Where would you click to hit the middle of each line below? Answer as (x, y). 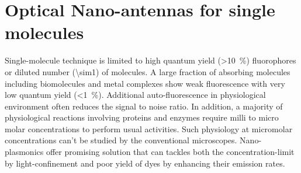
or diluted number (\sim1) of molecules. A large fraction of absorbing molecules (148, 71)
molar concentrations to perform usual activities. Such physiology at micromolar (149, 128)
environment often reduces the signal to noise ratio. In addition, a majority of (144, 106)
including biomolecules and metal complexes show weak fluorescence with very (145, 83)
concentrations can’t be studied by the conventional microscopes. (121, 140)
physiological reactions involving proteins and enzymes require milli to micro (142, 117)
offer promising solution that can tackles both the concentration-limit (170, 152)
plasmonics (24, 152)
